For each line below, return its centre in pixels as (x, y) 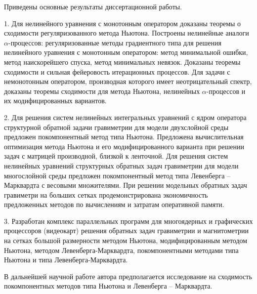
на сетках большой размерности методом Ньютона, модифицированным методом (126, 240)
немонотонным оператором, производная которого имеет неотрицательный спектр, (128, 81)
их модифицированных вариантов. (55, 101)
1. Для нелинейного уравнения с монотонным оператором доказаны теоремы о (123, 23)
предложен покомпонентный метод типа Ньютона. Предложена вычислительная (124, 137)
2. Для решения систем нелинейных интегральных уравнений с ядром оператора (125, 117)
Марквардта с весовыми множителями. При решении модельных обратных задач (126, 185)
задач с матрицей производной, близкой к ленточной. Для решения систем (116, 156)
